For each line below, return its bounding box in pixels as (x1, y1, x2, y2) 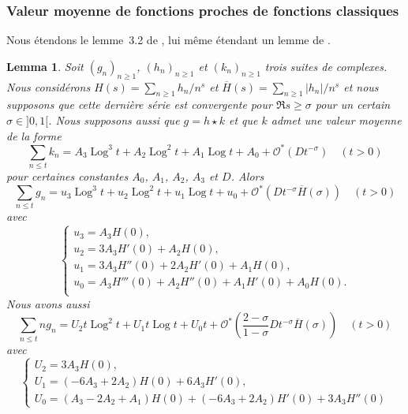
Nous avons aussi (6, 295, 90, 311)
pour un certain (315, 96, 391, 113)
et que (228, 112, 258, 128)
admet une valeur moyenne (271, 112, 402, 128)
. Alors (230, 168, 264, 185)
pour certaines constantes (6, 168, 129, 185)
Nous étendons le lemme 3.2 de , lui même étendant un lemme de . (6, 32, 331, 48)
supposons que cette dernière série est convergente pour (6, 96, 272, 113)
